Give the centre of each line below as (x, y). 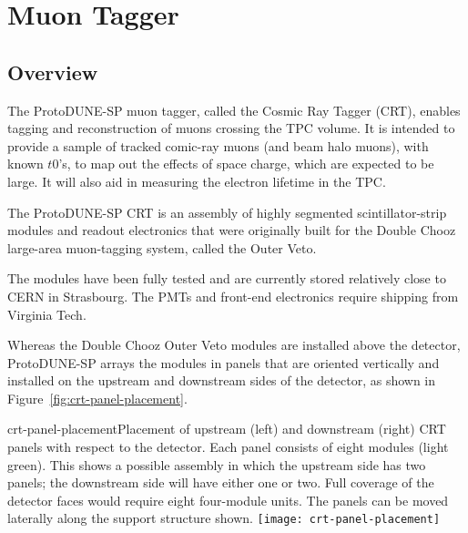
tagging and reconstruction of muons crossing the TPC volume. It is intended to (231, 128)
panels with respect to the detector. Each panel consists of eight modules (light (228, 447)
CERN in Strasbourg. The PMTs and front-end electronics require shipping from (233, 296)
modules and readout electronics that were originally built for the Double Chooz (232, 230)
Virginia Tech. (47, 314)
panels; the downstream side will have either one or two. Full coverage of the (221, 482)
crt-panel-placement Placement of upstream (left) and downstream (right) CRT (227, 429)
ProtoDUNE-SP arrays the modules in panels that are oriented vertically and (224, 362)
